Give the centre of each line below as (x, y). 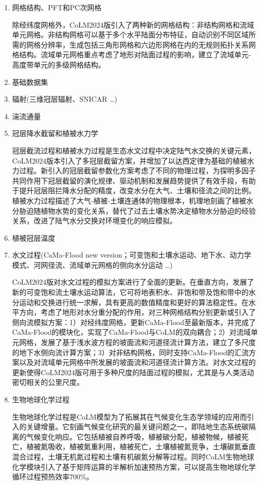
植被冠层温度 (34, 237)
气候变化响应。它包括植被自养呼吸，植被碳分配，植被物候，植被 (134, 436)
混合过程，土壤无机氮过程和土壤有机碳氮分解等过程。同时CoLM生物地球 (133, 456)
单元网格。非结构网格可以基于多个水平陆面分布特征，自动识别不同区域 (130, 34)
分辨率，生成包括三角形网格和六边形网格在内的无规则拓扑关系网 (148, 44)
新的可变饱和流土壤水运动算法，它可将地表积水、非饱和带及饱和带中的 (130, 292)
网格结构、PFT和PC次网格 (57, 7)
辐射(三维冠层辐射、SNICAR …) (64, 99)
